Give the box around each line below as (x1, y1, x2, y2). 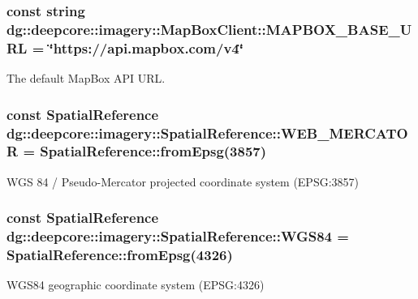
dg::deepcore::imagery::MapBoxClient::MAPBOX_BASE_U (6, 19, 412, 39)
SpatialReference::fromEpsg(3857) (40, 141, 267, 161)
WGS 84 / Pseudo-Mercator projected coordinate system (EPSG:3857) (6, 173, 360, 190)
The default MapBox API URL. (6, 70, 166, 87)
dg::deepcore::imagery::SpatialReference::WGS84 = (6, 226, 349, 246)
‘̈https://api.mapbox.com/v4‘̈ (49, 37, 243, 58)
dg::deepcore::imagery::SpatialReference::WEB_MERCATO (6, 122, 408, 143)
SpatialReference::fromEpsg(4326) (6, 245, 233, 265)
